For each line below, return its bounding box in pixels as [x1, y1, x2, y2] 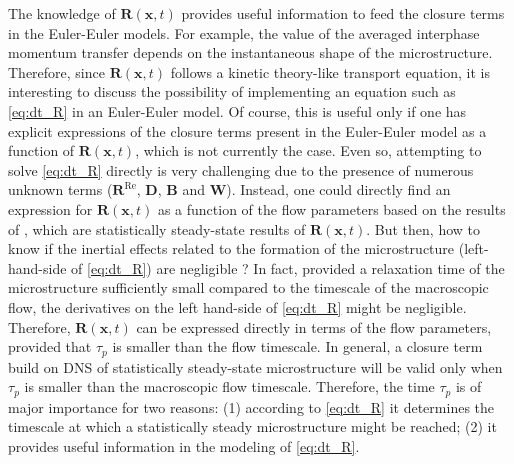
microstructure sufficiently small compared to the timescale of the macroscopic [8, 277, 489, 298]
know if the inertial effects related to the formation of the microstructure [8, 238, 455, 259]
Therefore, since [8, 61, 105, 82]
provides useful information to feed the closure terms [181, 3, 505, 23]
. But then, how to [366, 218, 481, 239]
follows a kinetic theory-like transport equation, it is [170, 61, 490, 82]
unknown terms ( [8, 179, 113, 200]
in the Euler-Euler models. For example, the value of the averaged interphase [8, 22, 480, 43]
